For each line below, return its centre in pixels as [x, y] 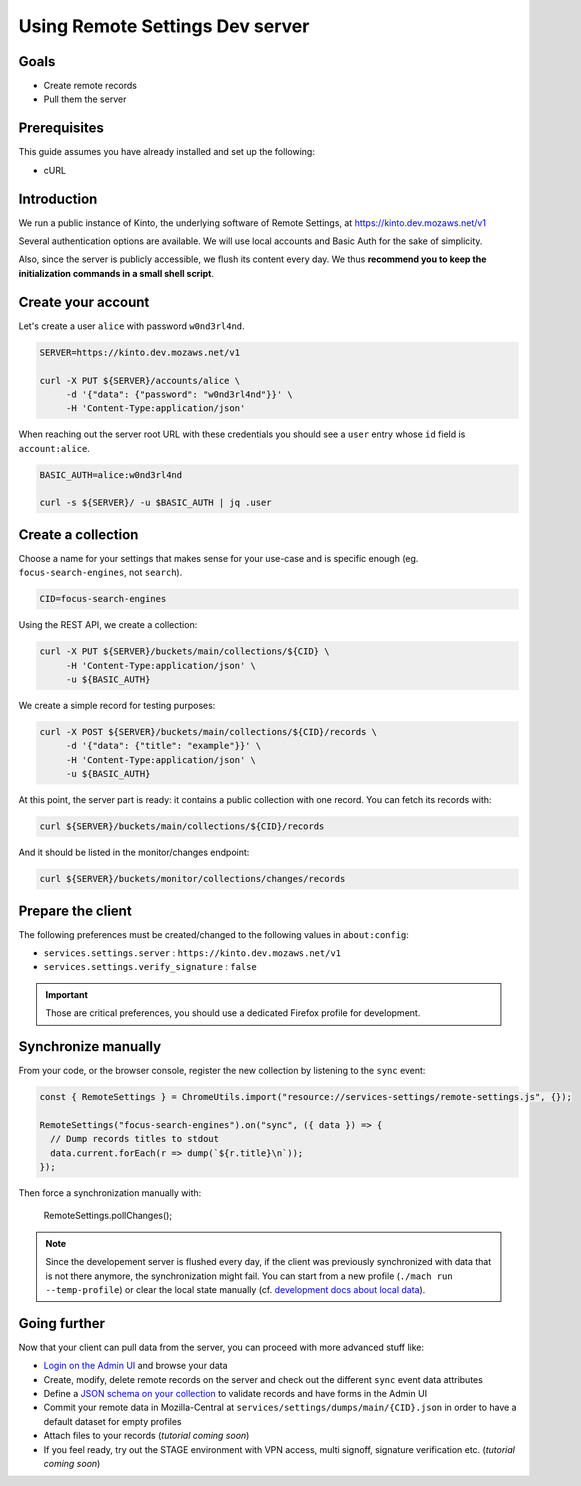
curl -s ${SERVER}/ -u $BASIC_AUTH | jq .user [155, 503]
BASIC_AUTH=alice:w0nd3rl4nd [111, 474]
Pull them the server [85, 99]
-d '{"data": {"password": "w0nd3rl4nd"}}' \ [179, 394]
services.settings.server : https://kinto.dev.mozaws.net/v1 [192, 953]
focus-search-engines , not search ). [100, 572]
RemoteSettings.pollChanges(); [108, 1216]
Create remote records [90, 86]
